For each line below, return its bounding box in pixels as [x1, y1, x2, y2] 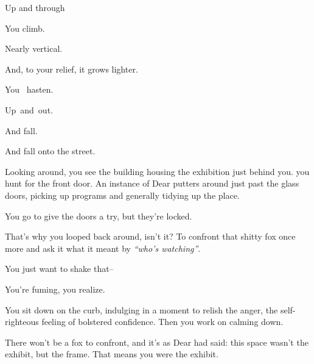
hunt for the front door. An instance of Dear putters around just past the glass [5, 177, 299, 190]
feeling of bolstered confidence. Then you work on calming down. [41, 315, 284, 328]
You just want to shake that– [5, 262, 114, 275]
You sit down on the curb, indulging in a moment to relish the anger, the [5, 303, 278, 316]
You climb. [5, 21, 45, 34]
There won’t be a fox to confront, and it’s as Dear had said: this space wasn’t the [5, 335, 309, 348]
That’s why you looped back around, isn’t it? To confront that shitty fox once [5, 230, 296, 243]
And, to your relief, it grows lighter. [5, 62, 138, 75]
